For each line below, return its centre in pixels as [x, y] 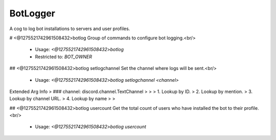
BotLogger [32, 13]
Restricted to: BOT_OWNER [63, 57]
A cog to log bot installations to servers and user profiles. [70, 29]
